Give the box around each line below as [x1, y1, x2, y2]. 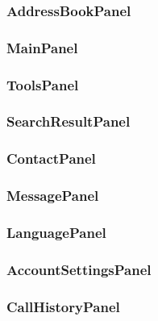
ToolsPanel [6, 74, 79, 94]
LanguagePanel [6, 222, 106, 242]
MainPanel [6, 37, 78, 57]
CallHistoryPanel [6, 296, 120, 316]
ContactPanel [6, 148, 96, 169]
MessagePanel [6, 186, 99, 206]
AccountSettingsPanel [6, 259, 152, 279]
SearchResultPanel [6, 111, 131, 131]
